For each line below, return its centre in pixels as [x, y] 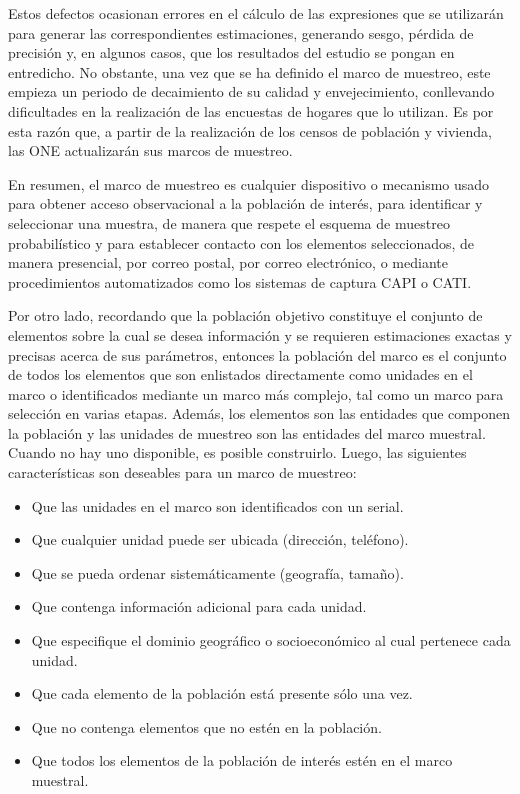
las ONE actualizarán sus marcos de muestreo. [150, 150]
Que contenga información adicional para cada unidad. [199, 606]
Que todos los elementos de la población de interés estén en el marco [242, 760]
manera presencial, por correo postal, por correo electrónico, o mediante [228, 262]
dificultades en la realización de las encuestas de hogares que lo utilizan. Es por [251, 110]
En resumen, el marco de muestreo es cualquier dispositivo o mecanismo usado [249, 183]
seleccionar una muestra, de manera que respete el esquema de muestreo [229, 222]
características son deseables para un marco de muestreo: [182, 472]
